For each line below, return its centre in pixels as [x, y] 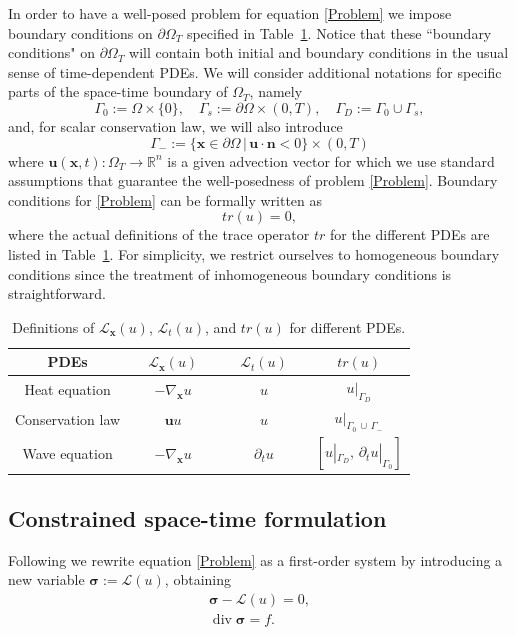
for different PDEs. [347, 326]
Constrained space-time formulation [197, 517]
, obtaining [197, 579]
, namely [276, 91]
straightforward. [57, 293]
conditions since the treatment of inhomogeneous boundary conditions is [230, 273]
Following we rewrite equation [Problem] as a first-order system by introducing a [255, 559]
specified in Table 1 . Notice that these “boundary [339, 32]
